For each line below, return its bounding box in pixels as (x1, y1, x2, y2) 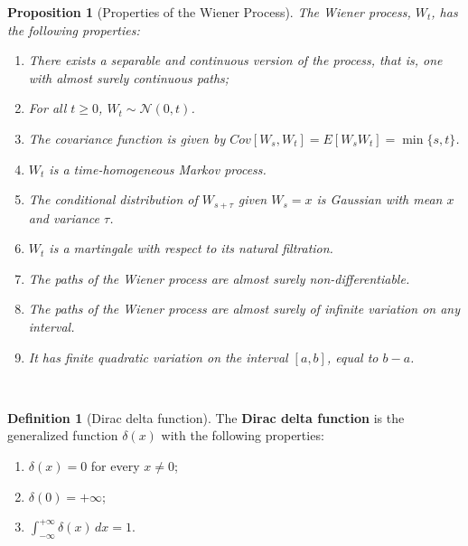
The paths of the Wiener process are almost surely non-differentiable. (28, 268, 410, 287)
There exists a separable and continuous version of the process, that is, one (28, 51, 443, 70)
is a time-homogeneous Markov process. (49, 159, 267, 178)
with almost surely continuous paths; (28, 68, 229, 87)
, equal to (326, 347, 379, 366)
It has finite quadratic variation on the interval (28, 347, 288, 366)
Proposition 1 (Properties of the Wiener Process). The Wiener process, (7, 3, 411, 21)
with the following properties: (161, 426, 324, 445)
